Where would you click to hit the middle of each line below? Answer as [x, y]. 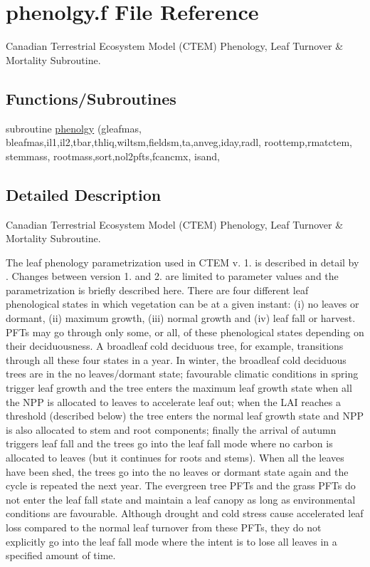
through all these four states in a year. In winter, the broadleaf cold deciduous [176, 359]
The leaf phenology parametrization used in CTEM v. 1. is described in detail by [183, 262]
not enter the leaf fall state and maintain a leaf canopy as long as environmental [181, 499]
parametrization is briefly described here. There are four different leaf [157, 290]
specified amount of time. [61, 555]
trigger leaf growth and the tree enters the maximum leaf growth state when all [179, 388]
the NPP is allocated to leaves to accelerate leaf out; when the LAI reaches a [173, 401]
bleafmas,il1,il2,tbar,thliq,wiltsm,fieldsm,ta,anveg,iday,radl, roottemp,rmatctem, [179, 142]
